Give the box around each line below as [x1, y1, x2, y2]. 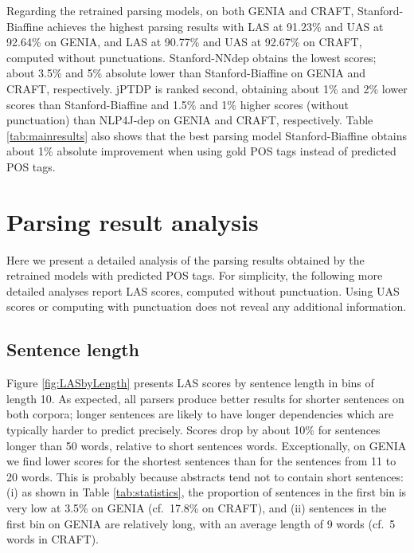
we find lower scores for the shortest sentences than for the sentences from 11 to [6, 453, 396, 469]
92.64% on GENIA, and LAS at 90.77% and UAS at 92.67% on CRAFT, [6, 33, 362, 50]
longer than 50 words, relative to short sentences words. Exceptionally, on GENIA [6, 437, 407, 453]
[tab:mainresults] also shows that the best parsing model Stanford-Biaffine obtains [6, 127, 408, 143]
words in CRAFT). [6, 531, 100, 547]
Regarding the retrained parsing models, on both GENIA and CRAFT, [6, 2, 354, 18]
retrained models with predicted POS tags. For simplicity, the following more [6, 267, 383, 284]
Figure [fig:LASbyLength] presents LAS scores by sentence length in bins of [6, 375, 374, 391]
